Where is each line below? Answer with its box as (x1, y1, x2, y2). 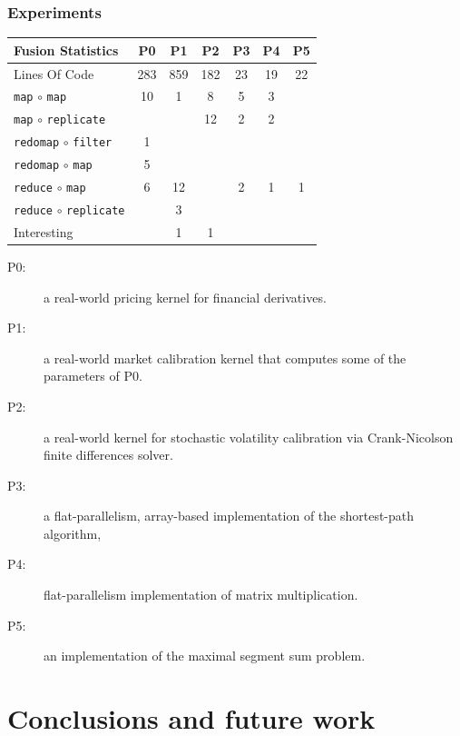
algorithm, (44, 523, 102, 542)
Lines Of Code (14, 64, 94, 83)
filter (73, 136, 113, 150)
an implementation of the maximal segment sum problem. (44, 646, 366, 665)
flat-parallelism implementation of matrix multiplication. (44, 585, 358, 604)
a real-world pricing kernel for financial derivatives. (44, 287, 327, 306)
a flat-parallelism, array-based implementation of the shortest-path (44, 506, 415, 525)
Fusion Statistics (14, 40, 119, 59)
